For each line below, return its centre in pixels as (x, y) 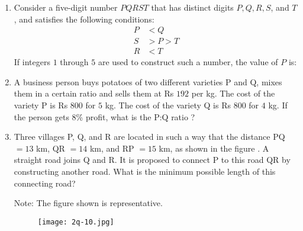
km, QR (51, 148)
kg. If (278, 105)
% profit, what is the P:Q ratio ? (136, 116)
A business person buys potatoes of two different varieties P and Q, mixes (148, 81)
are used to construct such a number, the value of (188, 62)
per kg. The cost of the (233, 93)
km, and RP (112, 148)
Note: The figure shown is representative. (88, 203)
